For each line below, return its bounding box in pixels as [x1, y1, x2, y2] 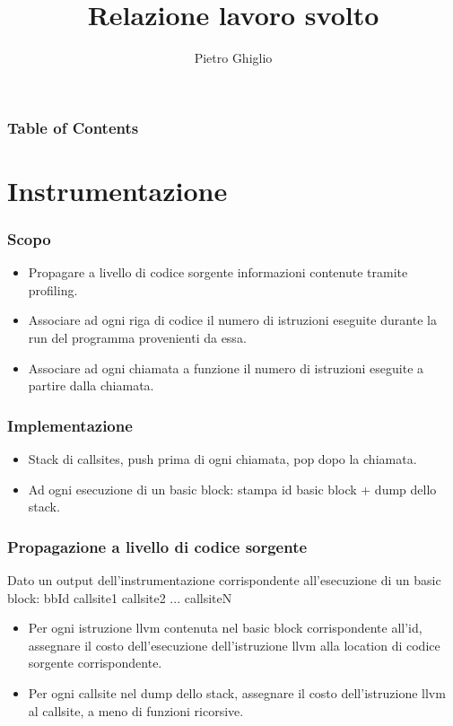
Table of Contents [7, 116, 139, 138]
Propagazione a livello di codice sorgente [7, 535, 308, 557]
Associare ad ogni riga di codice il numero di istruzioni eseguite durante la [28, 311, 437, 329]
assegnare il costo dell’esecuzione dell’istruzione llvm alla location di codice [28, 635, 440, 654]
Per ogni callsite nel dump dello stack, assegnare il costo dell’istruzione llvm [28, 683, 446, 702]
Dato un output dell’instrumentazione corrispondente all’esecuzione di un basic [7, 571, 441, 590]
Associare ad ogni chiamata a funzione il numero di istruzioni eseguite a [28, 358, 424, 377]
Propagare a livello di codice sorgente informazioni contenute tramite [28, 263, 408, 282]
